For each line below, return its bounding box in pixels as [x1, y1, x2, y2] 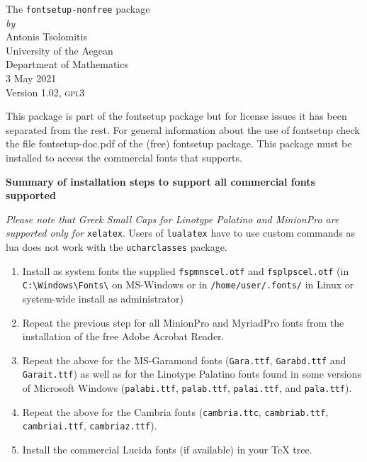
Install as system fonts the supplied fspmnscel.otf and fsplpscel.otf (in [22, 263, 349, 278]
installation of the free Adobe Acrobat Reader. [22, 329, 225, 344]
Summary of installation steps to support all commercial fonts [6, 174, 315, 188]
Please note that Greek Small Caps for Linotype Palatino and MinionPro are [6, 211, 339, 226]
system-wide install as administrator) [22, 291, 183, 305]
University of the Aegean [6, 43, 113, 57]
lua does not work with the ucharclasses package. [6, 240, 227, 254]
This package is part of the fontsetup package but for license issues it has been [6, 108, 347, 123]
